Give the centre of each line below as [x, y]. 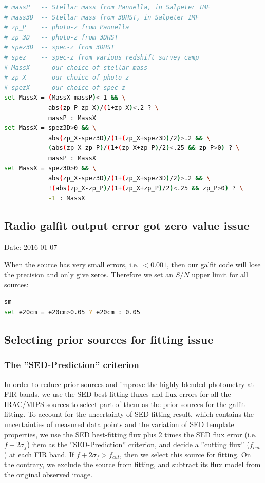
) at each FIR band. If [39, 454]
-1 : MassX [67, 198]
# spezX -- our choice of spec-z [65, 88]
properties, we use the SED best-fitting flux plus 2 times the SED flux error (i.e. [130, 434]
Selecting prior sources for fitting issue [109, 340]
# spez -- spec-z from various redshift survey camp [102, 57]
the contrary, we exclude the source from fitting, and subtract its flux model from [132, 464]
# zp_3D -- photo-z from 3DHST [61, 37]
